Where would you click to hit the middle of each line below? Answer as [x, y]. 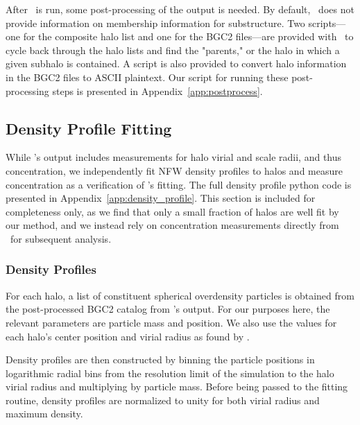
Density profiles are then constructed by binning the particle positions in [160, 359]
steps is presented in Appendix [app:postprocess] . [157, 90]
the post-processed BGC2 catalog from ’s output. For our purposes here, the [168, 309]
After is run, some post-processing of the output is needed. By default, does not [180, 9]
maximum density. [44, 414]
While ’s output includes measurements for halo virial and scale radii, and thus [174, 157]
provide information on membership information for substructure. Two [155, 23]
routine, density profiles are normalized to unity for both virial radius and [163, 400]
